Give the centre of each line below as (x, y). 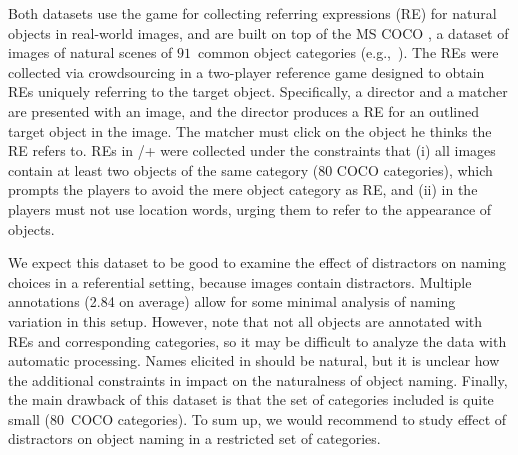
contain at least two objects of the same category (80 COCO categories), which (250, 169)
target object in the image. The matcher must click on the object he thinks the (250, 130)
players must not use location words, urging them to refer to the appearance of (250, 208)
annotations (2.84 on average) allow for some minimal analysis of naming (232, 301)
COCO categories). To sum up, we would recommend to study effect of (289, 418)
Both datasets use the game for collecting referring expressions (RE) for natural (252, 13)
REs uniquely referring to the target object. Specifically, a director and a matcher (258, 91)
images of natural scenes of (90, 52)
